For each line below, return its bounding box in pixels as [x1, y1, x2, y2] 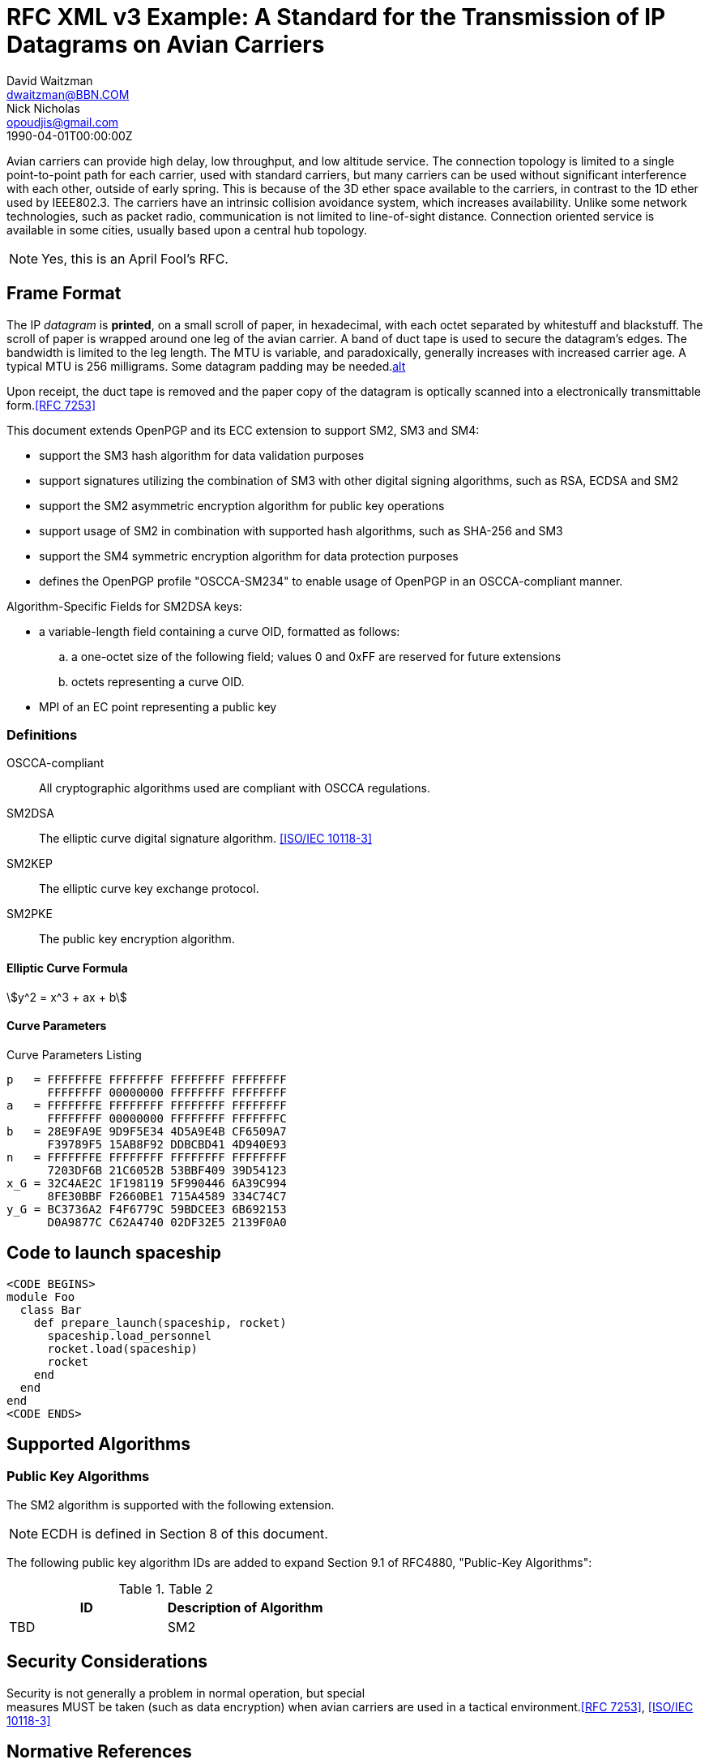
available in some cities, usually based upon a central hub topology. [6, 222, 367, 237]
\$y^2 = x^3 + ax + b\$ [6, 989, 127, 1004]
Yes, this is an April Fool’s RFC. [41, 250, 229, 267]
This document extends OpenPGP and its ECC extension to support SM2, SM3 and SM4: [6, 423, 480, 437]
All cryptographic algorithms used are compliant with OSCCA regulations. [39, 781, 430, 796]
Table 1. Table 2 [118, 1580, 214, 1597]
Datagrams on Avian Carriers [6, 31, 325, 58]
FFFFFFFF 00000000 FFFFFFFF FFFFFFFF [47, 1085, 287, 1099]
